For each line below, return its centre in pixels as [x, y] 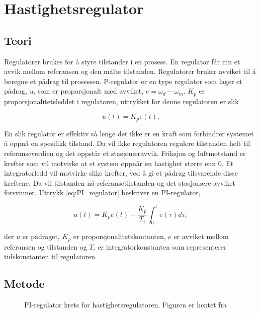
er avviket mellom [201, 236]
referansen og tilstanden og [46, 246]
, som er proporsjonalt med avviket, [89, 91]
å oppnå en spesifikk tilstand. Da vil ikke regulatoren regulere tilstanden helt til [127, 143]
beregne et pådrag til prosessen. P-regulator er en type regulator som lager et [123, 81]
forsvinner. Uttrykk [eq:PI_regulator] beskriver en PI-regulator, [102, 192]
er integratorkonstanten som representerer [162, 246]
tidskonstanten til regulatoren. [51, 256]
